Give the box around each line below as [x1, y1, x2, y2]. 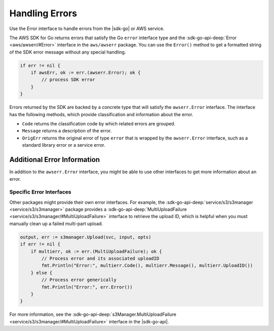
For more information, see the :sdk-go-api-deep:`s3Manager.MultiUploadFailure [9, 311, 177, 318]
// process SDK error [41, 77, 95, 82]
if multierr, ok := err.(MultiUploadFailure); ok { [30, 249, 162, 254]
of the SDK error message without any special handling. [9, 49, 126, 55]
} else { [30, 270, 53, 275]
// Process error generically [41, 277, 117, 283]
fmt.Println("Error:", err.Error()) [41, 284, 133, 290]
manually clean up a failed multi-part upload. [9, 220, 104, 227]
